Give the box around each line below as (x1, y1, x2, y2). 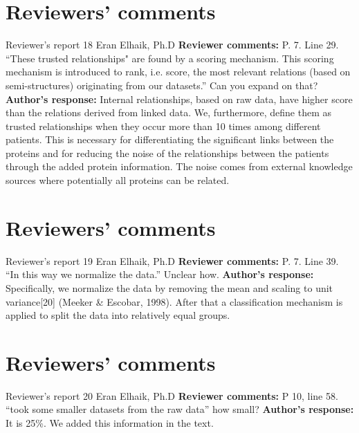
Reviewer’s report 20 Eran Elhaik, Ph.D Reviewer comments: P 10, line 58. (6, 388, 338, 403)
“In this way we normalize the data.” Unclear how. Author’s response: (6, 267, 314, 282)
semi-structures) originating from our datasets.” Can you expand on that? (6, 77, 318, 92)
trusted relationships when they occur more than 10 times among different (6, 118, 321, 133)
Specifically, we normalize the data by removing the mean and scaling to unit (6, 280, 333, 295)
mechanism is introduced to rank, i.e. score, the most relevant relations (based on (6, 64, 351, 79)
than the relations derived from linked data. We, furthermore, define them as (6, 105, 331, 120)
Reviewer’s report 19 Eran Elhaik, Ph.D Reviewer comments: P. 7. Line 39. (6, 253, 339, 268)
